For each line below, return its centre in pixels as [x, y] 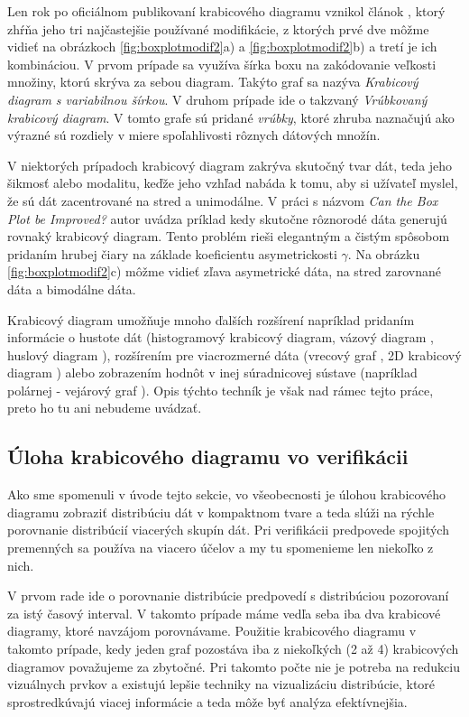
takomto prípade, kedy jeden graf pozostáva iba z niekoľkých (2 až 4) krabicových [233, 649]
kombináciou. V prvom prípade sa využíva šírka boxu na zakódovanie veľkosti [222, 64]
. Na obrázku [384, 253]
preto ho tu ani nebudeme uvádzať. [105, 408]
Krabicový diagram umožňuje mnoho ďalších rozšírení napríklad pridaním [211, 319]
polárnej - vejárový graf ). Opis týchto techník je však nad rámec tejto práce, [221, 390]
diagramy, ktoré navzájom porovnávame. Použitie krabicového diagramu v [212, 631]
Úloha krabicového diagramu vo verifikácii [208, 456]
